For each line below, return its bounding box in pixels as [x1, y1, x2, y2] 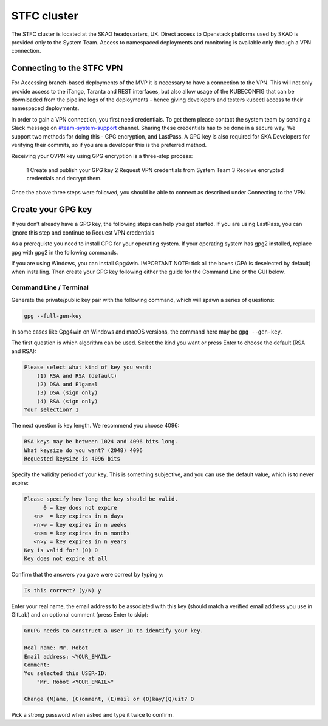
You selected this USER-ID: [24, 670, 108, 677]
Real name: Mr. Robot [24, 645, 89, 651]
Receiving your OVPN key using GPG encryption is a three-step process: [11, 152, 193, 160]
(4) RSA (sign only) [36, 398, 98, 405]
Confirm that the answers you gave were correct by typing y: [11, 571, 164, 578]
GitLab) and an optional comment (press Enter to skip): [11, 611, 148, 618]
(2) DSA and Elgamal [36, 381, 98, 388]
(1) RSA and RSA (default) [36, 372, 118, 379]
